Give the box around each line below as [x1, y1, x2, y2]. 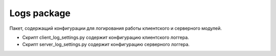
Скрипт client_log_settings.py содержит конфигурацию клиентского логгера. [22, 34, 189, 40]
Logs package [9, 8, 71, 19]
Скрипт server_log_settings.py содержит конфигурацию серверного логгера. [22, 41, 190, 47]
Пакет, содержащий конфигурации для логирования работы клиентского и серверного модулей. [9, 25, 222, 31]
